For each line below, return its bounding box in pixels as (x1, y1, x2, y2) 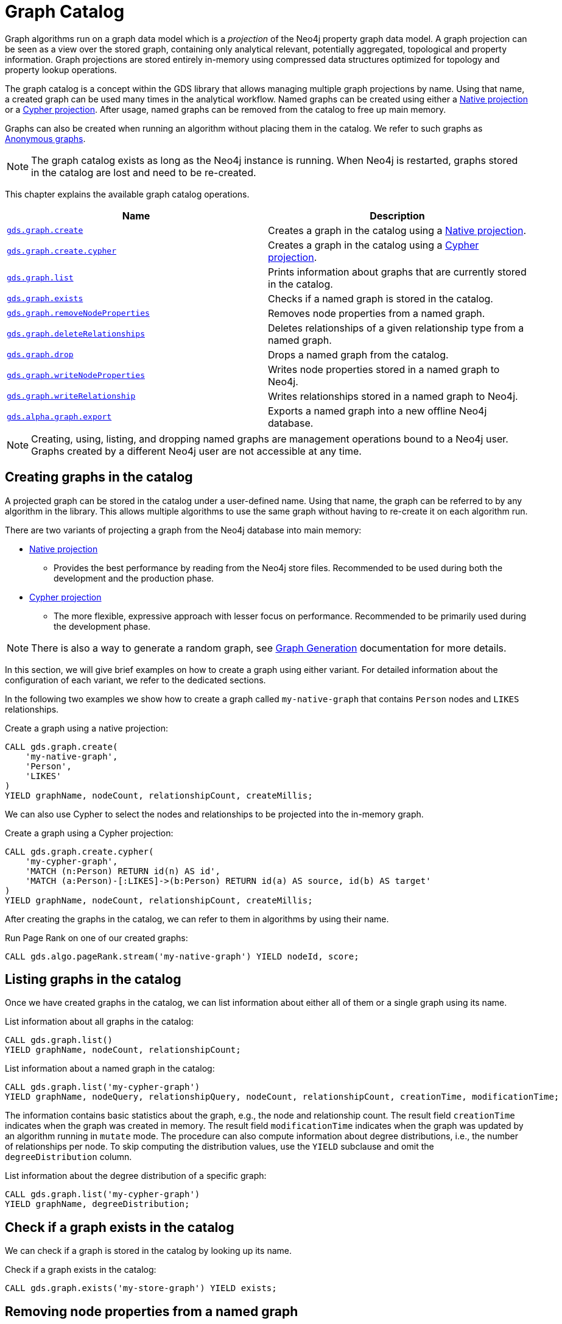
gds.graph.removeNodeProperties (7, 308, 150, 318)
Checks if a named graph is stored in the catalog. (268, 292, 493, 305)
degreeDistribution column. (5, 1151, 132, 1162)
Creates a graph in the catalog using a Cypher (268, 238, 479, 251)
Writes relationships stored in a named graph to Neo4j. (268, 390, 518, 402)
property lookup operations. (5, 64, 117, 75)
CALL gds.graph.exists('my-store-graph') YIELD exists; (5, 1283, 277, 1294)
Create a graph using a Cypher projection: (5, 827, 174, 838)
